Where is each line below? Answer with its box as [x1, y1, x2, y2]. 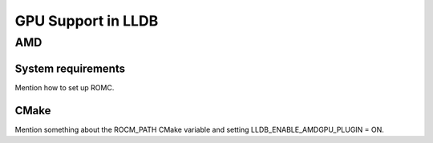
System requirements [14, 62, 126, 75]
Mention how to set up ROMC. [14, 82, 115, 92]
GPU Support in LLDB [14, 12, 159, 30]
